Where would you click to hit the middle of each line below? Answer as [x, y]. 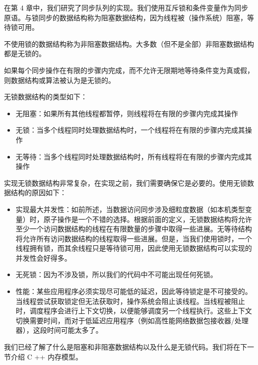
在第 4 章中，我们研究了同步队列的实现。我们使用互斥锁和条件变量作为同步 [126, 7]
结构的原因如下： [38, 192]
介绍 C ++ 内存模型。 [46, 356]
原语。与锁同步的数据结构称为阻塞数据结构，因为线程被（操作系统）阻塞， [126, 17]
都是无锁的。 [25, 53]
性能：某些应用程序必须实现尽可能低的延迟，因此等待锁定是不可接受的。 [134, 291]
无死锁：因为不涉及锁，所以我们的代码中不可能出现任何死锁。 [116, 274]
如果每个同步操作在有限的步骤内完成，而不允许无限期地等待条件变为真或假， [129, 70]
